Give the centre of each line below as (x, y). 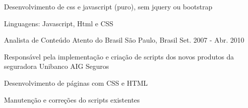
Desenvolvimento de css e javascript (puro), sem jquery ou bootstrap (108, 6)
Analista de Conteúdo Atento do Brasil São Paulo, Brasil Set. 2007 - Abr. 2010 (124, 40)
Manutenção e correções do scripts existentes (72, 99)
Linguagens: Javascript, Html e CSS (59, 23)
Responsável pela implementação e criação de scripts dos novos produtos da (119, 56)
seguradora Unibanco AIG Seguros (57, 66)
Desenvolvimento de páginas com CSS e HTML (76, 82)
